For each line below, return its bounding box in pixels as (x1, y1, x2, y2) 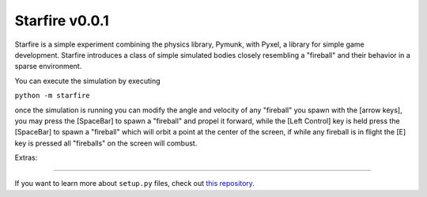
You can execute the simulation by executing (14, 76, 161, 85)
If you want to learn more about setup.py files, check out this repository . (14, 179, 255, 188)
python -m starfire (14, 91, 90, 100)
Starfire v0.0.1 (14, 12, 110, 29)
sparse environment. (14, 62, 82, 71)
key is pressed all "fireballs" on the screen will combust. (14, 138, 198, 148)
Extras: (14, 153, 38, 162)
